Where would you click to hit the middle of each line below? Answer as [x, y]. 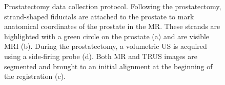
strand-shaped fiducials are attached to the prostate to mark [99, 16]
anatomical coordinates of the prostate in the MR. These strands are [112, 26]
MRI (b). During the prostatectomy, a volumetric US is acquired [106, 46]
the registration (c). [35, 76]
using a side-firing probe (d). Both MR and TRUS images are [101, 56]
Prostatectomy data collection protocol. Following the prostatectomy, [113, 6]
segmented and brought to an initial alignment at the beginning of [108, 66]
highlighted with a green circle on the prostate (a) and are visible [107, 36]
